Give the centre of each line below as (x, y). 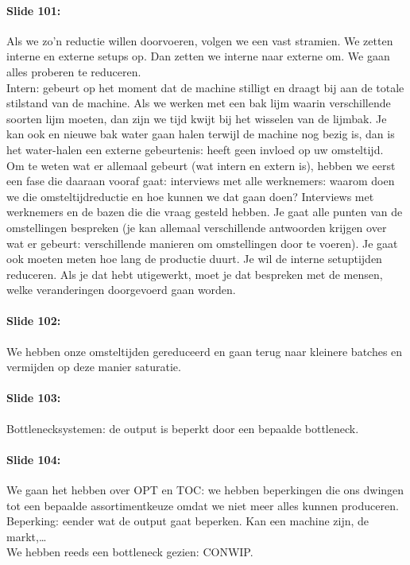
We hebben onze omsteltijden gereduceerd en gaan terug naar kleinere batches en (205, 351)
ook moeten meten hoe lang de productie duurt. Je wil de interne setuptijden (194, 259)
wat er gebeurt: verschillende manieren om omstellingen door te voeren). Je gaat (202, 243)
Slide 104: (34, 459)
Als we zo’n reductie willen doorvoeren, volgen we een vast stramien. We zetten (200, 40)
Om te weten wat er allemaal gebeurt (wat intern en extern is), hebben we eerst (201, 165)
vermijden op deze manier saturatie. (94, 367)
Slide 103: (34, 398)
